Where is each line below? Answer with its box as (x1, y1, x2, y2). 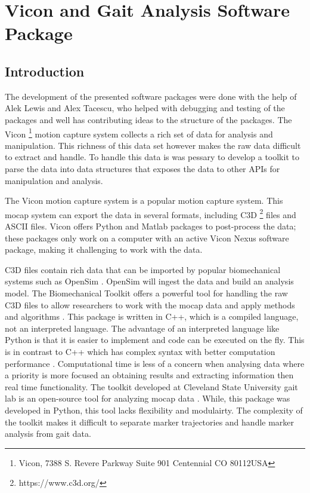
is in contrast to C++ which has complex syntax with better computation (5, 345, 275, 357)
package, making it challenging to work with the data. (5, 243, 203, 256)
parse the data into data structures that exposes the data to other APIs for (5, 162, 280, 174)
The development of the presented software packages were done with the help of (5, 90, 297, 102)
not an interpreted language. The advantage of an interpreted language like (5, 321, 280, 334)
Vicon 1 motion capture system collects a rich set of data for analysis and (5, 125, 273, 140)
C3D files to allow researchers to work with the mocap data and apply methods (5, 298, 295, 311)
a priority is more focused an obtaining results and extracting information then (5, 369, 294, 381)
